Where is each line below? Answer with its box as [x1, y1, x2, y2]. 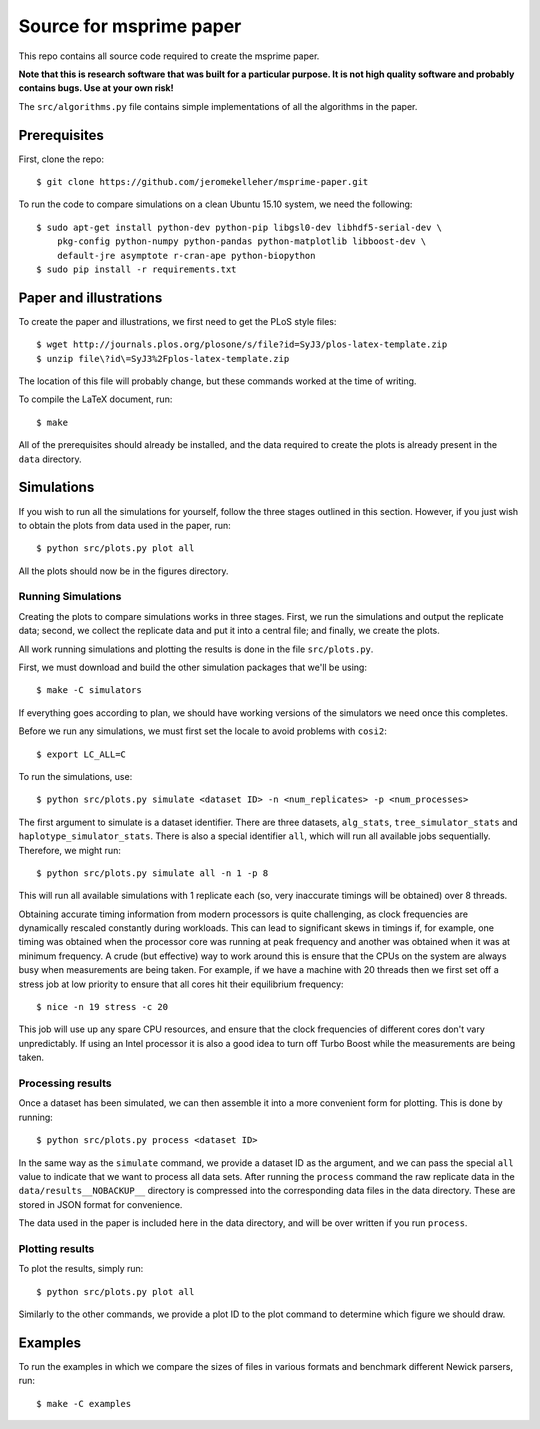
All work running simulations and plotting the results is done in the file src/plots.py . [18, 643, 374, 655]
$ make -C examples [36, 1398, 132, 1409]
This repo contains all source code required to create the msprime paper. [18, 50, 320, 62]
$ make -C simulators [36, 685, 142, 696]
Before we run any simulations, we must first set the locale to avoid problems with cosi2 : [18, 725, 387, 737]
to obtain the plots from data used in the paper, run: [18, 519, 232, 531]
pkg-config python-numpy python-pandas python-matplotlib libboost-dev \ [56, 236, 427, 247]
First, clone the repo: [18, 153, 105, 165]
